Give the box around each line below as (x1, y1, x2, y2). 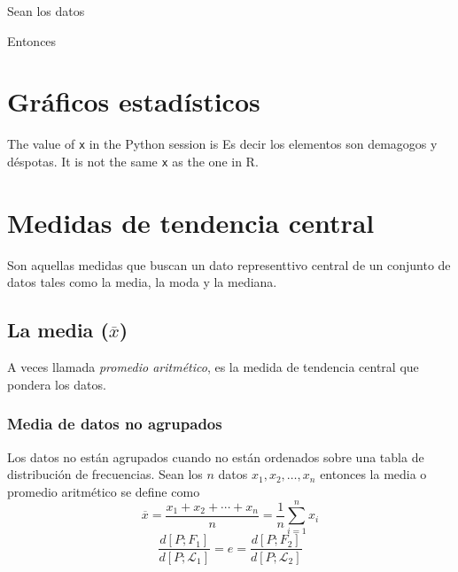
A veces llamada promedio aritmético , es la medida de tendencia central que (7, 358, 419, 376)
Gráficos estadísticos (7, 83, 260, 120)
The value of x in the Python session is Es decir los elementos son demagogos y (7, 135, 438, 153)
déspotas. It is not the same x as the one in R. (7, 151, 259, 170)
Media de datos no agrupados (7, 413, 222, 435)
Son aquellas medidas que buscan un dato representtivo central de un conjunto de (7, 255, 451, 274)
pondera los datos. (7, 375, 106, 393)
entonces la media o (320, 465, 427, 483)
